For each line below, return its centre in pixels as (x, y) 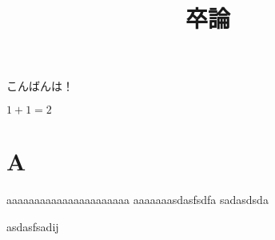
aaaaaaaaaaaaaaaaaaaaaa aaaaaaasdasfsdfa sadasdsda (137, 200)
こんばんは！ (40, 86)
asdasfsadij (33, 226)
